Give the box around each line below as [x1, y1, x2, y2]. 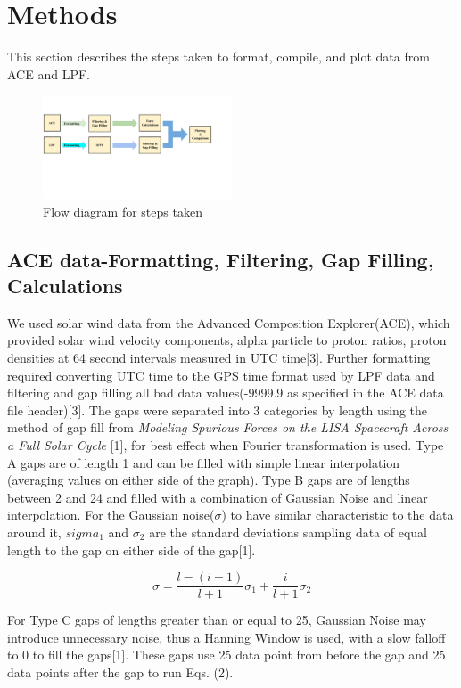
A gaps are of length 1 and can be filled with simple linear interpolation [7, 453, 400, 471]
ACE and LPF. [7, 64, 90, 83]
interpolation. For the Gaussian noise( [7, 505, 215, 524]
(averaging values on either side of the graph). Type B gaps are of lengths [7, 471, 410, 489]
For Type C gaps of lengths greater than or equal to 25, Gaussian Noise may [7, 610, 426, 629]
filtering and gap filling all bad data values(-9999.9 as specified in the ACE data [7, 383, 444, 402]
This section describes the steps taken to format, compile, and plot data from [7, 47, 430, 66]
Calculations [7, 272, 123, 299]
